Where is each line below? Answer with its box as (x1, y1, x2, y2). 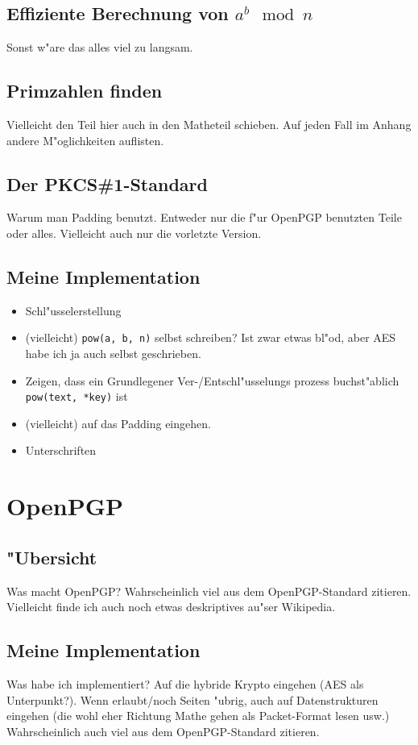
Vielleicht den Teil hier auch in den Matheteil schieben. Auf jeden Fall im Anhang (6, 116, 412, 132)
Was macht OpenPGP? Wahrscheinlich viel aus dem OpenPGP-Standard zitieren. (6, 582, 412, 599)
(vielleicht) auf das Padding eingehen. (25, 414, 211, 431)
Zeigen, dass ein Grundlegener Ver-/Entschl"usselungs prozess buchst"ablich (25, 372, 399, 389)
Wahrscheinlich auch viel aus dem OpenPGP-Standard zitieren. (6, 722, 320, 739)
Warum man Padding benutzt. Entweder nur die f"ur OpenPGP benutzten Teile (6, 209, 402, 226)
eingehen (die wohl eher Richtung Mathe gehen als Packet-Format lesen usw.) (6, 707, 390, 724)
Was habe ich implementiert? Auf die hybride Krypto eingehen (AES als (6, 676, 364, 693)
